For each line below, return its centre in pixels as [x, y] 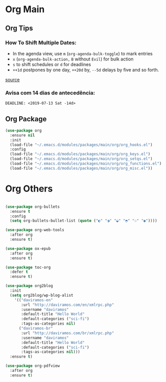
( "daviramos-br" [36, 329]
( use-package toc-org [28, 267]
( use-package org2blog [29, 286]
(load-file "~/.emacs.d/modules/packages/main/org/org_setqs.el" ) [81, 159]
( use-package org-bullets [32, 207]
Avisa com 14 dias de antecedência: [50, 92]
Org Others [29, 189]
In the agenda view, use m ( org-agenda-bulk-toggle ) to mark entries [82, 53]
